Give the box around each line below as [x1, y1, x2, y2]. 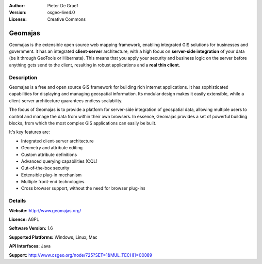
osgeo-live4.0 [47, 10, 75, 16]
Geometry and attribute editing [21, 145, 83, 151]
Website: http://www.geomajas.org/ [9, 207, 82, 213]
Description [9, 74, 37, 81]
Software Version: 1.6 [9, 225, 53, 231]
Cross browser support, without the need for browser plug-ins [21, 186, 146, 191]
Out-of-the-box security [21, 165, 70, 171]
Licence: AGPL [9, 217, 39, 222]
